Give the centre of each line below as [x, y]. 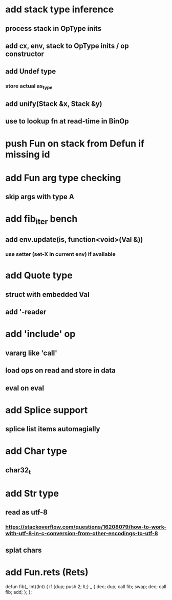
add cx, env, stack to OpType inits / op [67, 46]
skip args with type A [40, 197]
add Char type [36, 451]
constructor [25, 54]
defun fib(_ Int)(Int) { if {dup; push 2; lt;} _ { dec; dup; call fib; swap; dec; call [86, 586]
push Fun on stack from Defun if [75, 143]
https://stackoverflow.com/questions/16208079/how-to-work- [86, 527]
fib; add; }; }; [19, 592]
